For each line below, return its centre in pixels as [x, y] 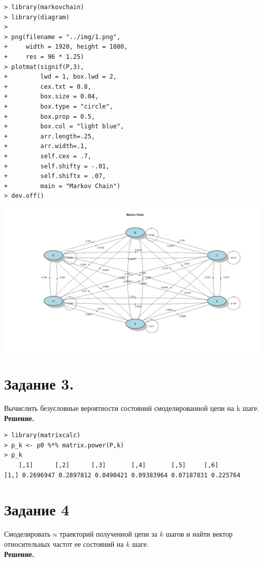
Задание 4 [37, 510]
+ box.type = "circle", [59, 106]
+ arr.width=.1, [46, 146]
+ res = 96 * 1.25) [44, 57]
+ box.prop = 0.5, [49, 116]
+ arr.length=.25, [49, 136]
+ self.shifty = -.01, [57, 166]
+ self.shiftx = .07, [55, 176]
